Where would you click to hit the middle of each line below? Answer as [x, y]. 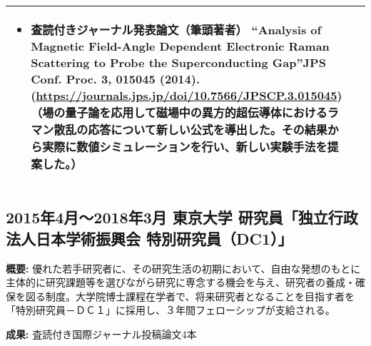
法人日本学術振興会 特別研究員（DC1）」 [149, 238]
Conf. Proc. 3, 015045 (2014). [116, 79]
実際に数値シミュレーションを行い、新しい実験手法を [185, 147]
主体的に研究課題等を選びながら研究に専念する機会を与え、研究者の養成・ [181, 282]
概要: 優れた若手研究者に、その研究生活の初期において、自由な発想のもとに [183, 268]
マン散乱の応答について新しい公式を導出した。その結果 [179, 129]
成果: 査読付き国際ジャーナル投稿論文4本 [101, 334]
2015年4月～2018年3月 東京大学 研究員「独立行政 [182, 217]
